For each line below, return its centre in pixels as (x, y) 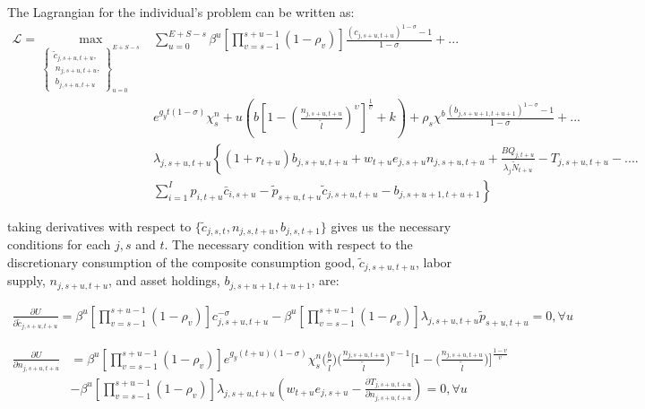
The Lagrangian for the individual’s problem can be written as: (181, 12)
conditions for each (59, 244)
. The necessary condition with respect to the (288, 244)
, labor (434, 261)
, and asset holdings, (164, 280)
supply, (26, 280)
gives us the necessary (391, 226)
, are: (325, 280)
